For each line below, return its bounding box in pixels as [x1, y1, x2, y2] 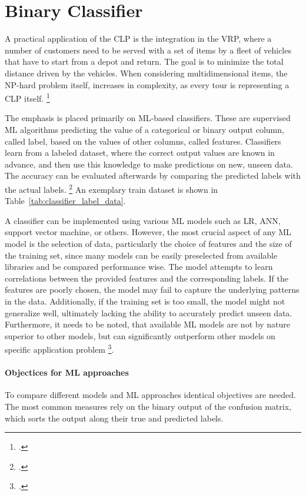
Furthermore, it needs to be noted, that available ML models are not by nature [5, 318, 290, 330]
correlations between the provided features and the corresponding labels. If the [5, 272, 289, 284]
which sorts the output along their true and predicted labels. [5, 412, 224, 424]
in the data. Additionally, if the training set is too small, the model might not [5, 295, 285, 307]
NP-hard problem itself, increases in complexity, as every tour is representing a [5, 78, 290, 91]
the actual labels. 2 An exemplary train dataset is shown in [5, 181, 218, 195]
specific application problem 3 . [5, 342, 114, 355]
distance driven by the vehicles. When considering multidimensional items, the [5, 66, 288, 79]
